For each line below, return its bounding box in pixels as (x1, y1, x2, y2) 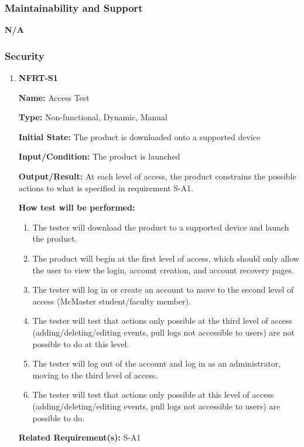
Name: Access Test (18, 91, 90, 103)
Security (5, 48, 45, 63)
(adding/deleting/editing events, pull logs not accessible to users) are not (32, 326, 295, 338)
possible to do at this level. (32, 337, 129, 350)
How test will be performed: (18, 201, 135, 214)
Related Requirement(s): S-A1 (18, 431, 141, 443)
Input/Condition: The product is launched (18, 150, 180, 162)
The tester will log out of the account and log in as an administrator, (32, 357, 281, 370)
